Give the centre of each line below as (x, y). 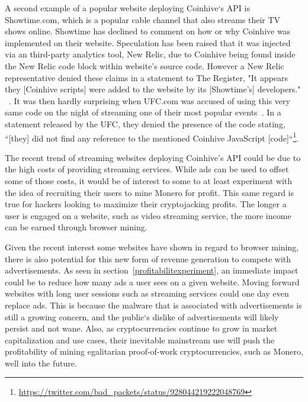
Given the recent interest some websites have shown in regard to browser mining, (152, 247)
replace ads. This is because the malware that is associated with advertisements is (153, 305)
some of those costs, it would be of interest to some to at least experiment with (149, 180)
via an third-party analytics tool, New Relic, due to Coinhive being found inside (150, 54)
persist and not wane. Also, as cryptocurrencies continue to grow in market (141, 328)
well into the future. (41, 363)
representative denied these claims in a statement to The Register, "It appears (147, 77)
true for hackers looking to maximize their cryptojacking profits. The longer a (146, 204)
